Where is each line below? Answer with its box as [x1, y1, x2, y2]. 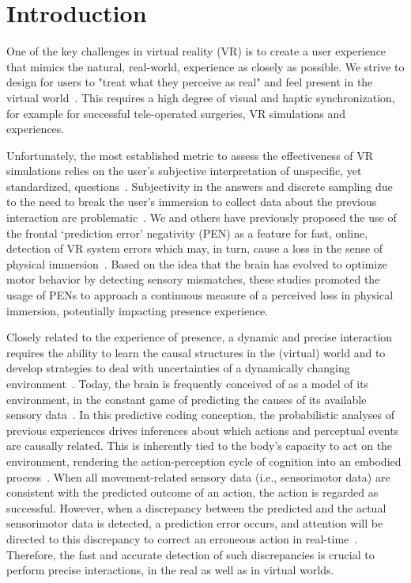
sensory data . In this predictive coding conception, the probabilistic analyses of [6, 406, 395, 423]
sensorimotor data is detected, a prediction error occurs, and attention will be [6, 515, 383, 532]
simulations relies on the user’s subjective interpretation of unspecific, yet [6, 162, 362, 179]
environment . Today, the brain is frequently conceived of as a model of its [6, 375, 369, 391]
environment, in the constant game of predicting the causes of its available [6, 391, 367, 407]
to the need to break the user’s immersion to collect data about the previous [6, 193, 377, 210]
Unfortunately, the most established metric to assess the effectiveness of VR [6, 147, 374, 163]
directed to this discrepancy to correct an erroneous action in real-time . [6, 530, 358, 547]
